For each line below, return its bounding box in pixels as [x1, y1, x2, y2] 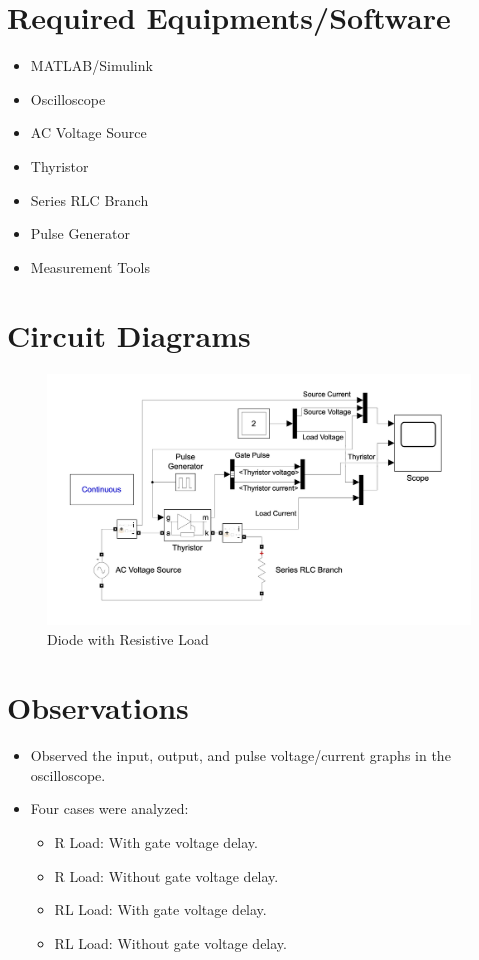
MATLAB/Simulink [30, 55, 153, 76]
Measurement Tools [30, 256, 150, 277]
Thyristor [30, 155, 89, 176]
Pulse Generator [30, 223, 131, 244]
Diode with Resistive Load [47, 628, 209, 649]
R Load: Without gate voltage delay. [54, 865, 279, 886]
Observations [7, 687, 189, 728]
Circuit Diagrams [7, 315, 251, 356]
